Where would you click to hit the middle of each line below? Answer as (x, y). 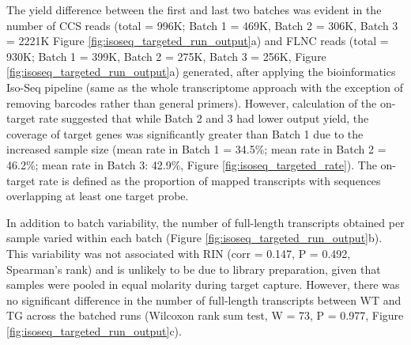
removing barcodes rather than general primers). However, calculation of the (192, 102)
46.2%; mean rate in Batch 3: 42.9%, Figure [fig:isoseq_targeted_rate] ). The (192, 164)
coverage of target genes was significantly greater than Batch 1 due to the (185, 133)
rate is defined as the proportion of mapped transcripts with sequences (210, 180)
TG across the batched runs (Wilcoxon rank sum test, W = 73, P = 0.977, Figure (205, 315)
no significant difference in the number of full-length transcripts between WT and (204, 300)
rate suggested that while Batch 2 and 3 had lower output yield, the (204, 118)
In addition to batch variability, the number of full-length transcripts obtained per (205, 222)
